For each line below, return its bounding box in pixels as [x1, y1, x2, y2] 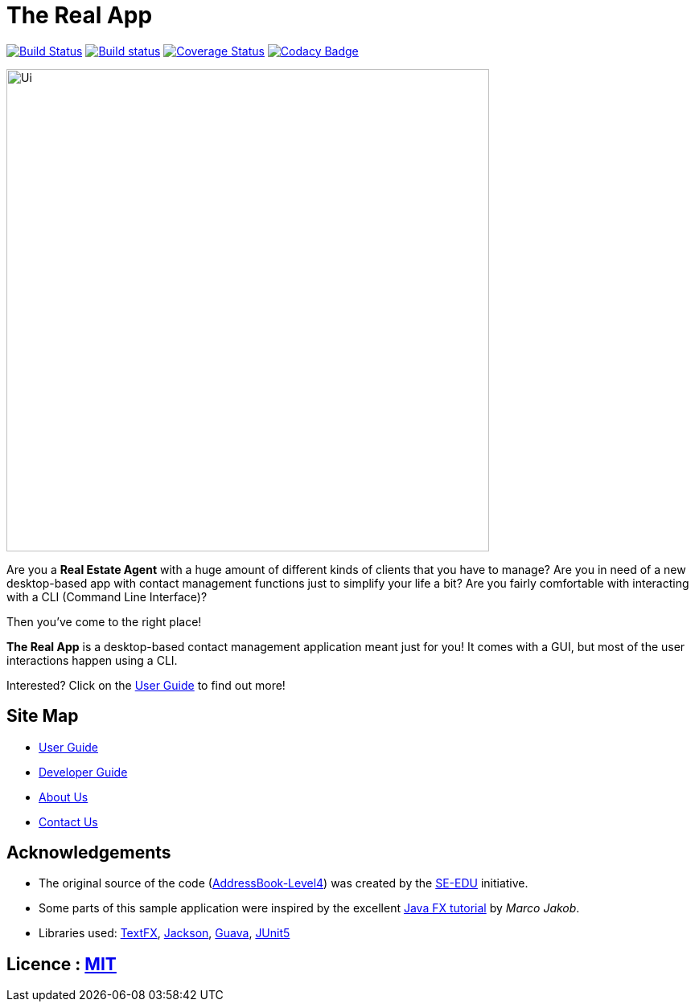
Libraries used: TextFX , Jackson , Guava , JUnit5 [39, 926, 290, 940]
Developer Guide [39, 764, 128, 779]
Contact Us [39, 814, 98, 829]
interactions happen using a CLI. [6, 653, 178, 667]
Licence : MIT [6, 953, 117, 974]
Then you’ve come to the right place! [6, 614, 202, 629]
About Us [39, 789, 88, 804]
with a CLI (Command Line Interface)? [6, 589, 208, 604]
